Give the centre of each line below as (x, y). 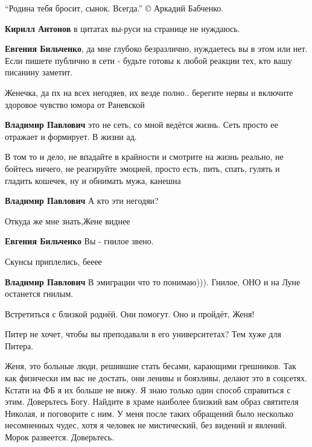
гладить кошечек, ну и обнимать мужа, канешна (93, 180)
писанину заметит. (39, 72)
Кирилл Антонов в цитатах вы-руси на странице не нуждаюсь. (123, 28)
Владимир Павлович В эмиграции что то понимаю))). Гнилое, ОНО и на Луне (153, 281)
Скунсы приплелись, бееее (53, 261)
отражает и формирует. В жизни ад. (71, 136)
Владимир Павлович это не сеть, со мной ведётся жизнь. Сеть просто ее (142, 125)
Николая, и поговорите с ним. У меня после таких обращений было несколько (149, 413)
